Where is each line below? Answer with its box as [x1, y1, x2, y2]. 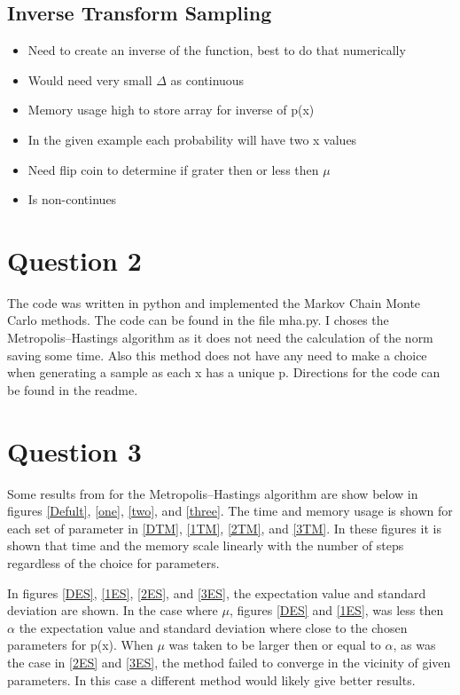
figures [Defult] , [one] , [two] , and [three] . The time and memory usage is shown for [7, 502, 453, 520]
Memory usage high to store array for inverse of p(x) [27, 100, 315, 119]
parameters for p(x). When [7, 636, 153, 654]
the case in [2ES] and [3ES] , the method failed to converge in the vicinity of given [7, 652, 451, 671]
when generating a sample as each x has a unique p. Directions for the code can [7, 363, 441, 382]
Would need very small [27, 70, 152, 89]
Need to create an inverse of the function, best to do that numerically [27, 41, 406, 59]
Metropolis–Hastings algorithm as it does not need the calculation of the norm [7, 328, 433, 347]
